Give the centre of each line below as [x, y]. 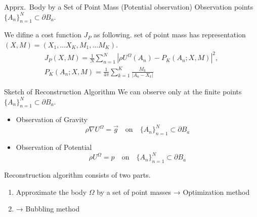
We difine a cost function [43, 35]
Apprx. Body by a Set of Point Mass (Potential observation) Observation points [129, 7]
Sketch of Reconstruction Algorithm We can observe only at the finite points [123, 91]
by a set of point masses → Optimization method [173, 192]
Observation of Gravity [52, 119]
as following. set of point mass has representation [170, 35]
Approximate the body [51, 192]
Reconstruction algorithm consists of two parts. [77, 175]
